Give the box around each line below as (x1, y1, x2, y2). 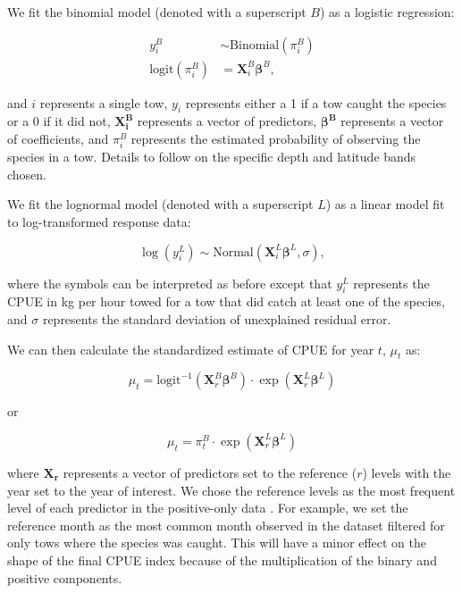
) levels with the (362, 463, 451, 481)
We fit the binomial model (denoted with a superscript (7, 3, 307, 21)
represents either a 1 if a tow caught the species (185, 93, 447, 112)
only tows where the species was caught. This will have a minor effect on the (7, 533, 426, 552)
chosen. (7, 164, 47, 183)
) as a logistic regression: (320, 3, 455, 21)
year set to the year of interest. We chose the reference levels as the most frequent (7, 480, 456, 499)
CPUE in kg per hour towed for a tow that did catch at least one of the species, (7, 292, 445, 311)
